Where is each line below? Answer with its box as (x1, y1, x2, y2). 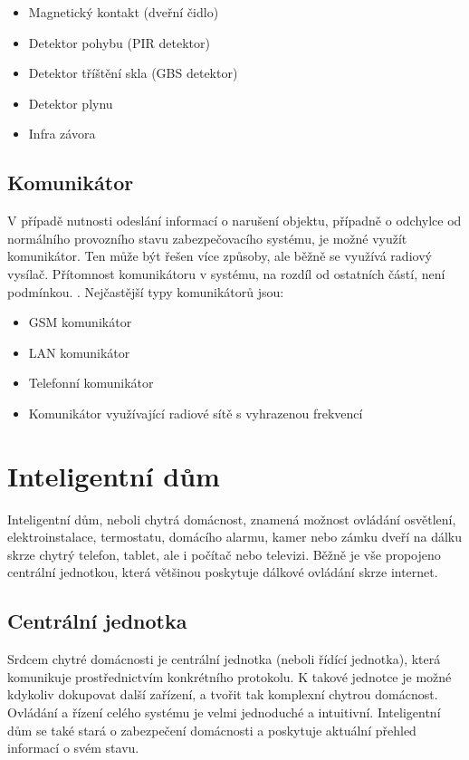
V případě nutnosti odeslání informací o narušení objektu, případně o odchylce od (7, 211, 462, 230)
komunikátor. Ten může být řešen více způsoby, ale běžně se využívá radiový (7, 246, 432, 265)
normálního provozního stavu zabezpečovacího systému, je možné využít (7, 228, 407, 247)
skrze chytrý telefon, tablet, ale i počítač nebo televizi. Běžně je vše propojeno (7, 544, 441, 563)
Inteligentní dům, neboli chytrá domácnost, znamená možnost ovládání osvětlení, (7, 509, 456, 528)
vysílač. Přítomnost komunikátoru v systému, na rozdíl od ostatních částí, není (7, 264, 445, 283)
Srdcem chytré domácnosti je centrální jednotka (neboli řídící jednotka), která (7, 649, 441, 669)
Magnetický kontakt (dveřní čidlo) (28, 3, 219, 21)
